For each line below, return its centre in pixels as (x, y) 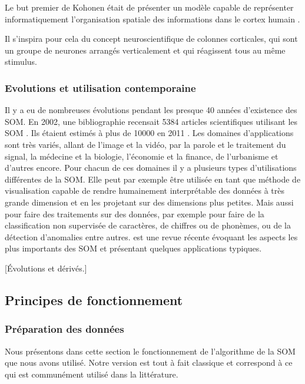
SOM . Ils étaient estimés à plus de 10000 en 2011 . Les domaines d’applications (149, 133)
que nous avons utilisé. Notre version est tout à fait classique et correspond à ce (149, 363)
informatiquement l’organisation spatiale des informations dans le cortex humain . (152, 19)
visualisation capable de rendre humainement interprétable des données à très (145, 191)
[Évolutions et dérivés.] (46, 268)
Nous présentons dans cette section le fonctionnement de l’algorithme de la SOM (150, 351)
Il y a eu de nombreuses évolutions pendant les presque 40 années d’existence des (151, 110)
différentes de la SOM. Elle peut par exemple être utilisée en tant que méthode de (153, 179)
